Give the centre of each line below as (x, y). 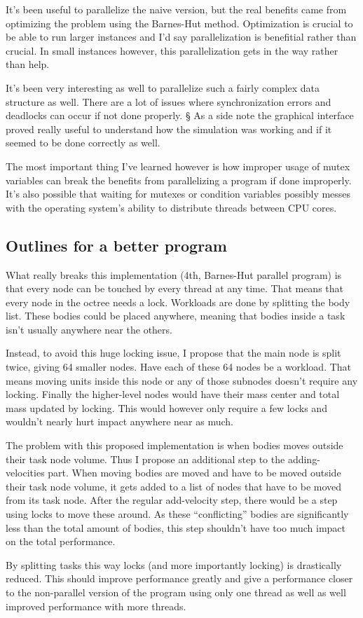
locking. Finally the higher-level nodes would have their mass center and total (173, 394)
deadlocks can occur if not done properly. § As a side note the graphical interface (180, 115)
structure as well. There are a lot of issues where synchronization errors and (169, 101)
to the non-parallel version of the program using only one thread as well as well (176, 592)
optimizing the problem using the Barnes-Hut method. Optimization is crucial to (179, 23)
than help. (28, 64)
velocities (25, 473)
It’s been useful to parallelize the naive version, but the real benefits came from (176, 9)
